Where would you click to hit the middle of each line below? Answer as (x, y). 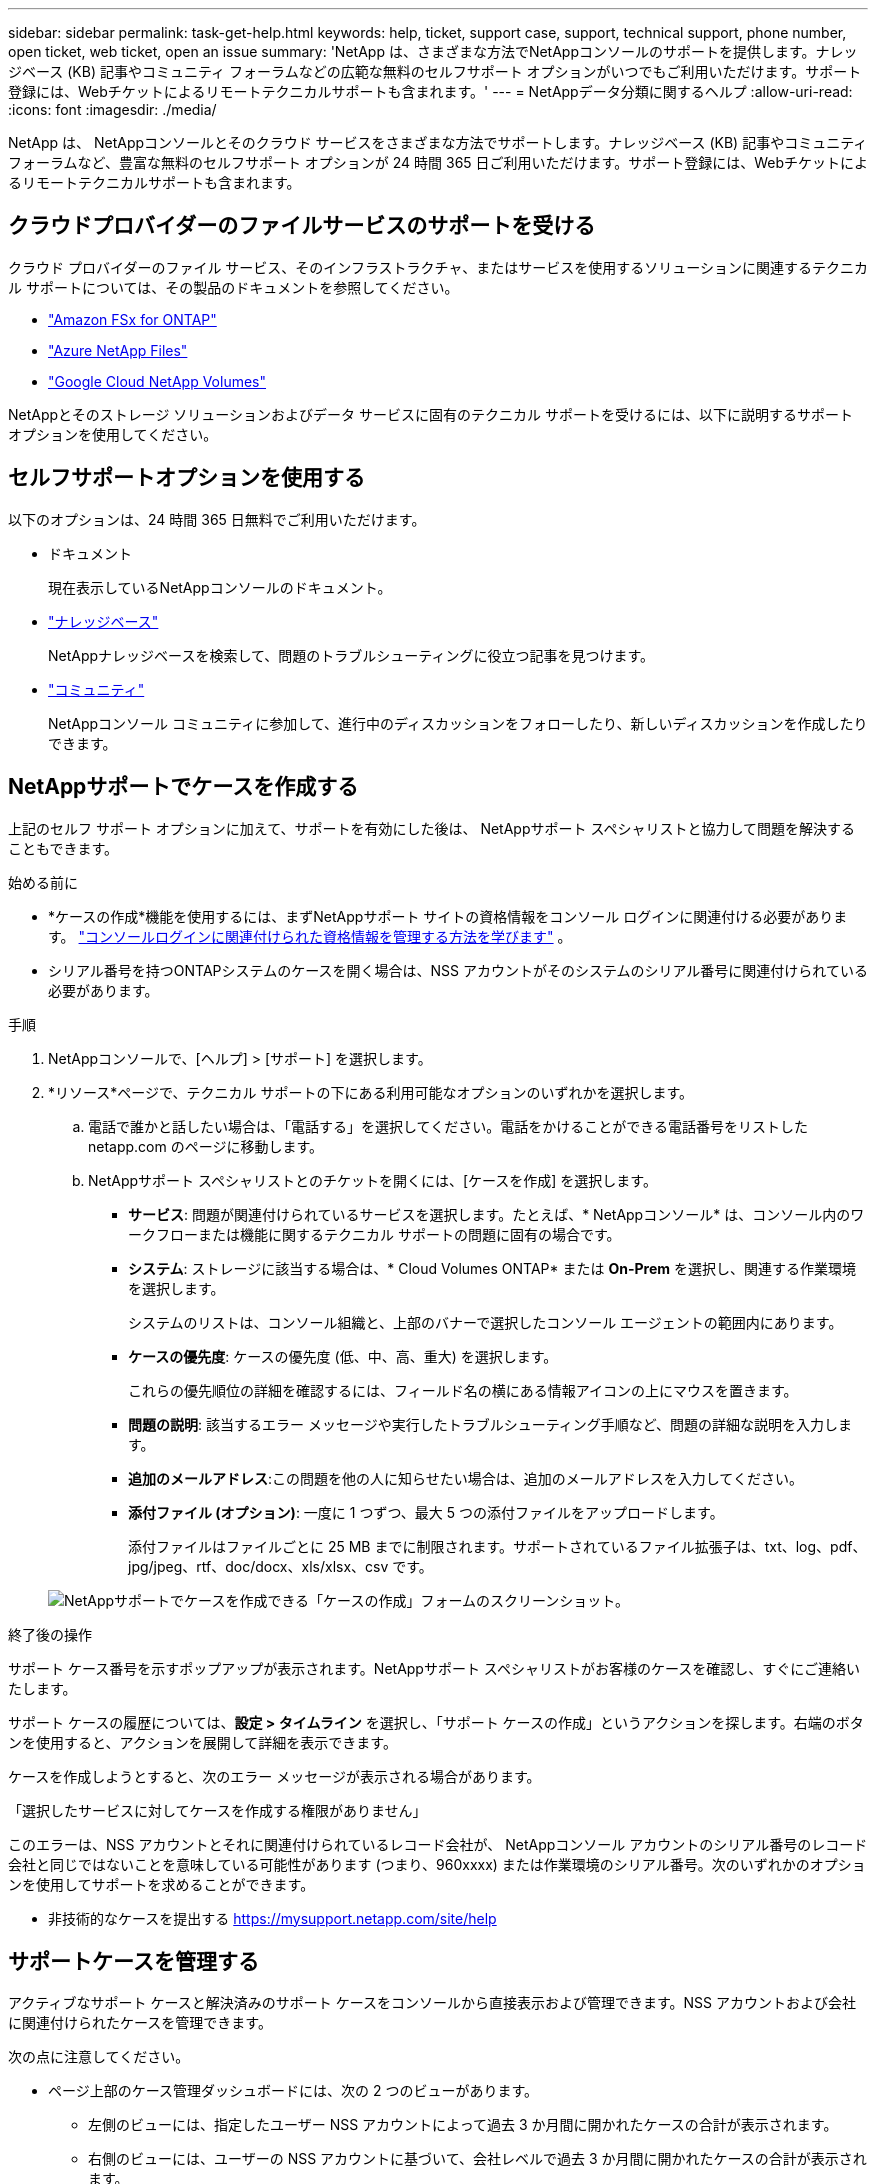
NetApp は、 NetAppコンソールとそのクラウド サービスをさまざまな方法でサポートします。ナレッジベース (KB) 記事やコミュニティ (438, 142)
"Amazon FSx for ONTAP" (132, 319)
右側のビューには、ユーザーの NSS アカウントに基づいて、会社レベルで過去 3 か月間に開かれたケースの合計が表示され (477, 2159)
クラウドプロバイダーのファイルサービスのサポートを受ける (302, 226)
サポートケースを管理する (133, 1961)
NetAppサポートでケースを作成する (183, 787)
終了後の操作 (50, 1634)
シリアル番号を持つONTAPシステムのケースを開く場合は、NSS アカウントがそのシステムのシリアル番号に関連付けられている (458, 970)
